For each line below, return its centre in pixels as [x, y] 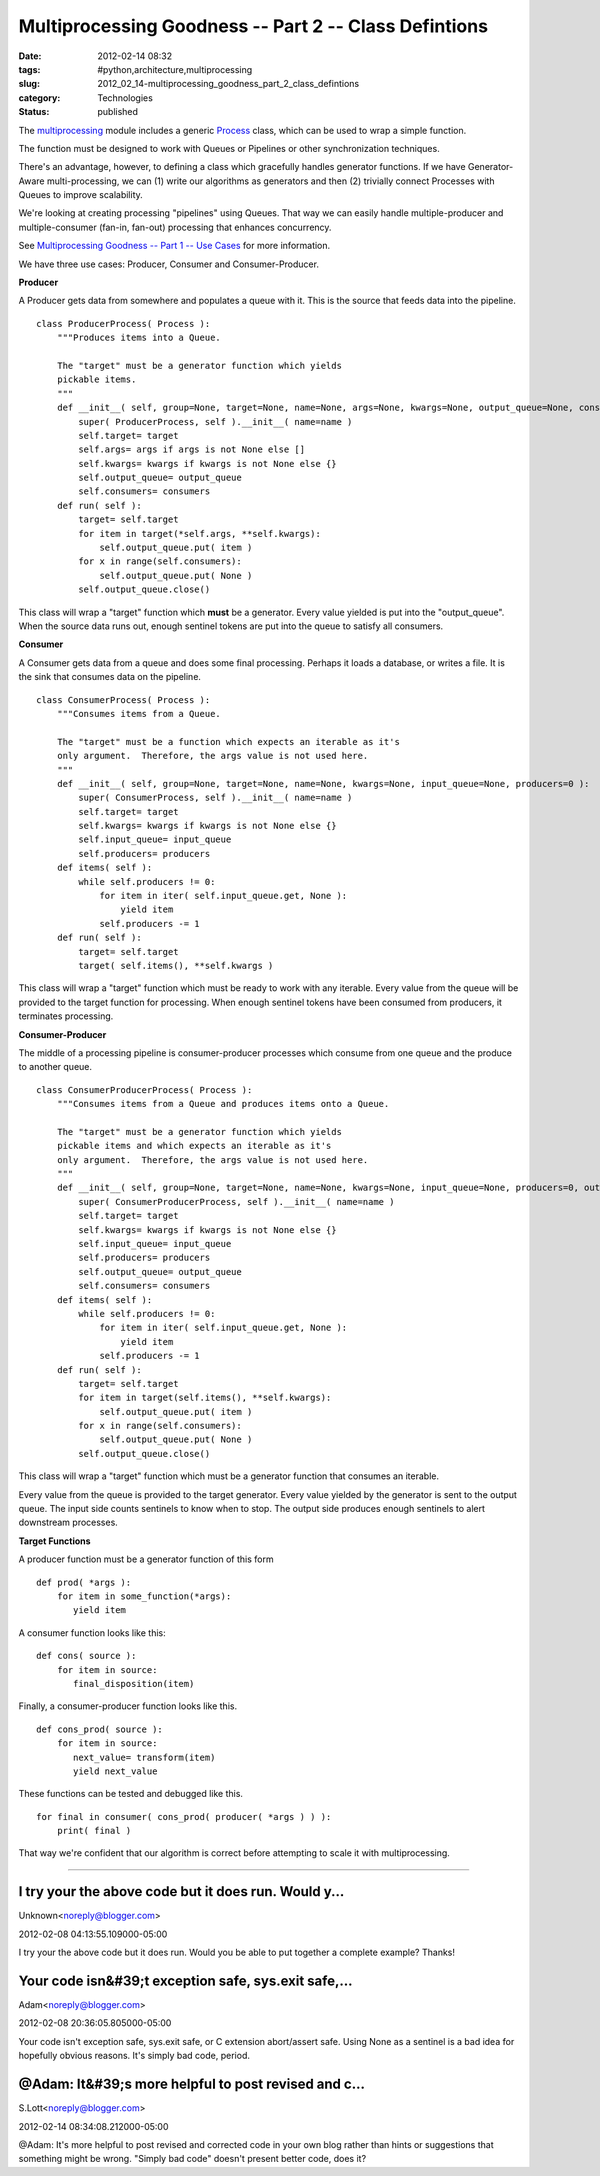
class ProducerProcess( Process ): [123, 323]
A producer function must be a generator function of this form [146, 1559]
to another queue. [55, 1067]
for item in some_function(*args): [144, 1596]
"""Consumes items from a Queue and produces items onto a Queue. [223, 1104]
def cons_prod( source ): [100, 1729]
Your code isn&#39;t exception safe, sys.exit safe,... [186, 1980]
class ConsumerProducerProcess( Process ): [144, 1089]
